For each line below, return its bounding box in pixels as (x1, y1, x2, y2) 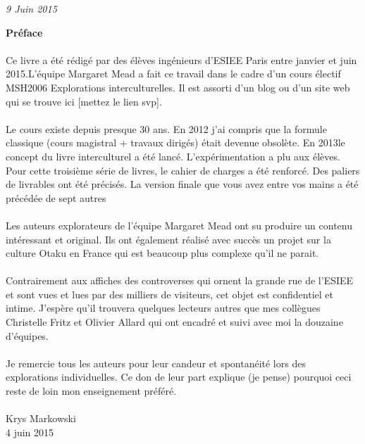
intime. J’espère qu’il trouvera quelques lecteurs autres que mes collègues (6, 300, 321, 315)
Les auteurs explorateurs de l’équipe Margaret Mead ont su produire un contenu (6, 217, 352, 232)
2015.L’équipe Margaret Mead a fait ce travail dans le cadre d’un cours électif (6, 66, 341, 81)
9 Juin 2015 (6, 1, 57, 15)
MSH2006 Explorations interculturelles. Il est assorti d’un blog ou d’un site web (6, 80, 350, 94)
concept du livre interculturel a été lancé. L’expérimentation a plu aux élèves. (6, 148, 340, 163)
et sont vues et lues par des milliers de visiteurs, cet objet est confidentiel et (6, 286, 333, 301)
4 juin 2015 (6, 424, 54, 439)
